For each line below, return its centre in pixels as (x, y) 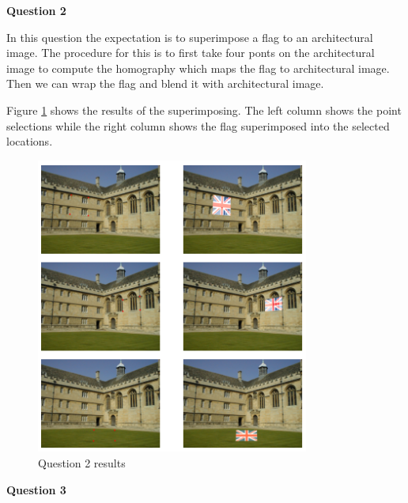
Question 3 (36, 489)
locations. (30, 141)
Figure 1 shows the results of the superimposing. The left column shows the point (204, 110)
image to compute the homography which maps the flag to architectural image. (198, 68)
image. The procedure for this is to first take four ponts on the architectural (191, 53)
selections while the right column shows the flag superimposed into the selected (198, 125)
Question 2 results (82, 463)
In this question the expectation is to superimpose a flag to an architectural (190, 37)
